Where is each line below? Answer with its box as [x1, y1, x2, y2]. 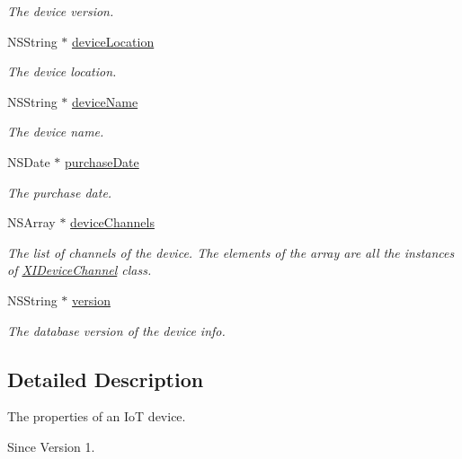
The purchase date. [7, 182, 112, 201]
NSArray [7, 213, 56, 232]
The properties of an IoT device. [7, 407, 186, 426]
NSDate [7, 152, 50, 171]
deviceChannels [70, 213, 155, 232]
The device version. [7, 2, 114, 20]
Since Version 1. [7, 437, 95, 455]
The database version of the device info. [7, 321, 226, 340]
